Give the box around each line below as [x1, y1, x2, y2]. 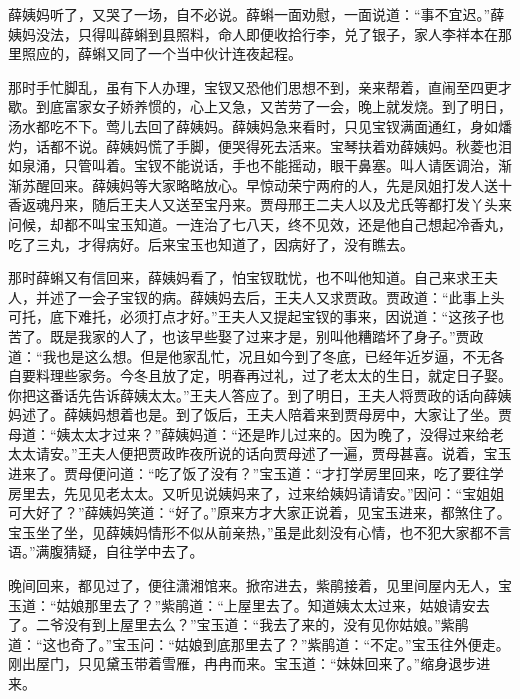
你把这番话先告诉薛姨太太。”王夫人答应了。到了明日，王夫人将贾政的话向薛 [8, 384, 498, 405]
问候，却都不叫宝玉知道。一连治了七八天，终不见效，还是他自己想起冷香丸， [8, 213, 512, 234]
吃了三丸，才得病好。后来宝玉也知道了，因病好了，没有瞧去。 [8, 233, 414, 254]
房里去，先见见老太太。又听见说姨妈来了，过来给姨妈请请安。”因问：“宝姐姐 [8, 482, 505, 503]
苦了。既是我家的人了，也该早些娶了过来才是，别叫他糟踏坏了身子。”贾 [8, 325, 470, 346]
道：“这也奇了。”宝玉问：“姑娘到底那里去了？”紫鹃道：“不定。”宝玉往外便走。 [8, 633, 510, 654]
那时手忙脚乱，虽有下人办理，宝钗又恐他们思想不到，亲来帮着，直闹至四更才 [8, 76, 512, 97]
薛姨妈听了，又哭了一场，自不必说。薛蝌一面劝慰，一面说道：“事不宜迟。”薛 [8, 4, 505, 24]
